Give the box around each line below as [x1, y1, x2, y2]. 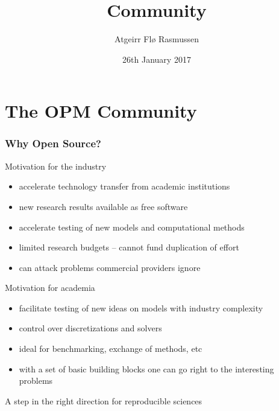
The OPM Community [5, 98, 197, 123]
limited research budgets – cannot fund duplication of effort [19, 241, 239, 253]
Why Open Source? [5, 136, 101, 151]
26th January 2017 [122, 53, 191, 65]
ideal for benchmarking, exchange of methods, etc [19, 342, 202, 355]
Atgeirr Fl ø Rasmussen [114, 33, 199, 45]
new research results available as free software [19, 200, 188, 212]
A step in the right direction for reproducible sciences [5, 394, 202, 407]
